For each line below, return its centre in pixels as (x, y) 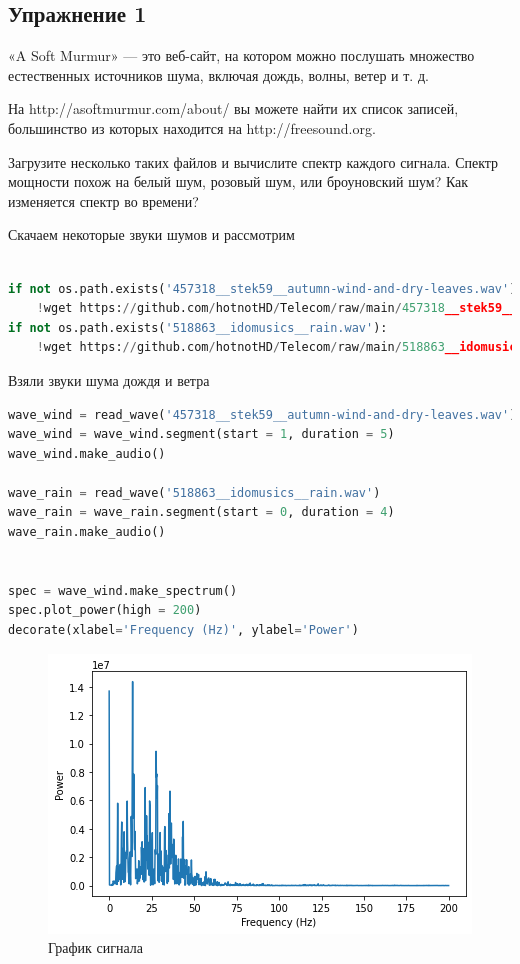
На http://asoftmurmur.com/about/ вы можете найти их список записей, (233, 108)
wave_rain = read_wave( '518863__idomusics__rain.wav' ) (194, 492)
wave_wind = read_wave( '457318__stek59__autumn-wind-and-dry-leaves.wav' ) (262, 414)
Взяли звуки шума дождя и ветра (109, 379)
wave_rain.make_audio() (87, 532)
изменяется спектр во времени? (103, 200)
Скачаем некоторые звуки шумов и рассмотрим (151, 234)
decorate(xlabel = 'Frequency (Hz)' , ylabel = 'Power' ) (183, 630)
